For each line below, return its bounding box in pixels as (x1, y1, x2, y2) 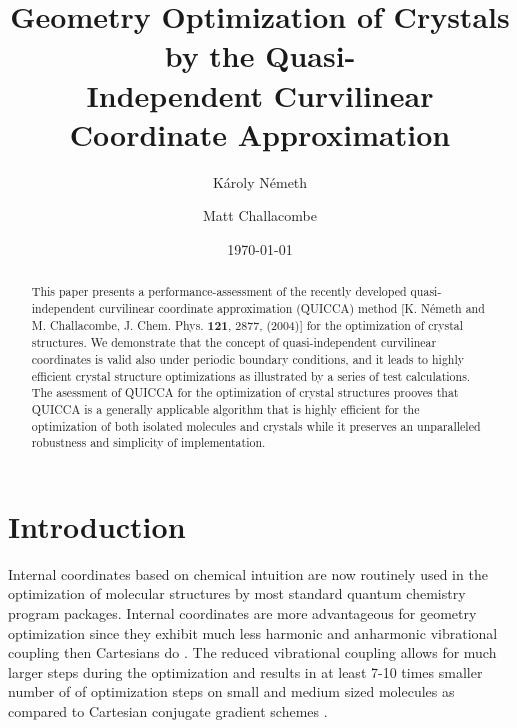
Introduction (8, 505, 186, 546)
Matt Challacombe (203, 205, 317, 226)
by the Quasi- (164, 35, 356, 76)
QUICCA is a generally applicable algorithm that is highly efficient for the (31, 400, 420, 417)
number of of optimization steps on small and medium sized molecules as (8, 681, 455, 702)
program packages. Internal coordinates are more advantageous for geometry (8, 602, 477, 623)
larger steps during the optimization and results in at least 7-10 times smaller (8, 661, 483, 682)
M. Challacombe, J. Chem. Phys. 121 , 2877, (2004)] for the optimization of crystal (31, 316, 464, 334)
